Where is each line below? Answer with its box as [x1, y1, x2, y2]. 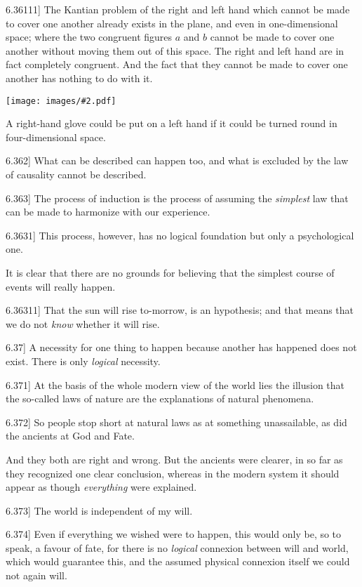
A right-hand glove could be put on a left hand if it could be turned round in [6, 116, 337, 131]
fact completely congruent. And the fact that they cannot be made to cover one [6, 57, 348, 72]
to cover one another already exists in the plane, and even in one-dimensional [6, 15, 338, 30]
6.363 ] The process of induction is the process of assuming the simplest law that [6, 190, 349, 205]
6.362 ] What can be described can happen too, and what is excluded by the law [6, 153, 349, 168]
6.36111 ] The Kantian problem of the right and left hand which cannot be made [6, 2, 350, 16]
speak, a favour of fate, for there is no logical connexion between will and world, [6, 540, 349, 555]
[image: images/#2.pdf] [6, 95, 116, 106]
